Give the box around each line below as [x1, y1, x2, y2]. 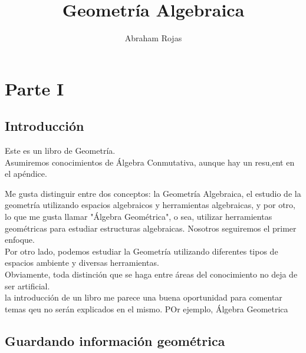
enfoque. [5, 233, 35, 246]
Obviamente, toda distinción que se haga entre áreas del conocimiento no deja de [5, 268, 298, 281]
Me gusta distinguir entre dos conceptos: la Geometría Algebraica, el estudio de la [5, 187, 301, 199]
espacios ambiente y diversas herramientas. [5, 256, 159, 269]
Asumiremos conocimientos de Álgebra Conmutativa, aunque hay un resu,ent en [5, 156, 295, 168]
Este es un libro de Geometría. [5, 144, 116, 157]
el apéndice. [5, 167, 47, 180]
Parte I [5, 76, 64, 100]
